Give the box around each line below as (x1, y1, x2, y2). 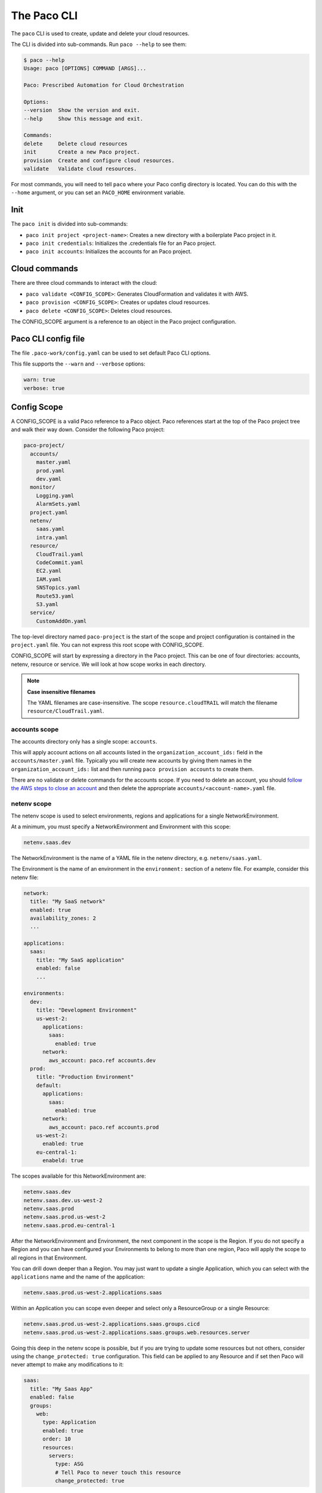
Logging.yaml (36, 492, 75, 499)
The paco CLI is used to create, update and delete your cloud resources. (11, 30, 190, 37)
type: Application (42, 1419, 97, 1426)
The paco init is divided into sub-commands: (11, 220, 128, 228)
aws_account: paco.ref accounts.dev (48, 1057, 156, 1064)
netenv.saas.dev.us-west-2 (23, 1197, 103, 1203)
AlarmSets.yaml (36, 500, 80, 508)
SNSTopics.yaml (36, 584, 80, 591)
